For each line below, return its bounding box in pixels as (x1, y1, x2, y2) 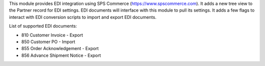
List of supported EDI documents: (9, 23, 77, 29)
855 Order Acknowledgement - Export (21, 46, 99, 51)
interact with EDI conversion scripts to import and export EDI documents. (9, 14, 157, 20)
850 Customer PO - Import (21, 39, 76, 45)
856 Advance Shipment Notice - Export (21, 52, 101, 58)
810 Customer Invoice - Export (21, 32, 83, 38)
